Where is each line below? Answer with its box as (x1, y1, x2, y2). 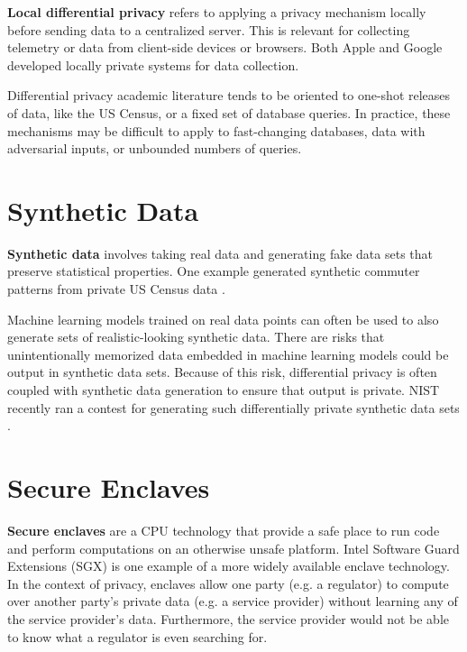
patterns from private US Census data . (7, 280, 225, 298)
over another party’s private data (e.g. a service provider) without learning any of (7, 592, 458, 611)
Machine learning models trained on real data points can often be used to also (7, 309, 439, 328)
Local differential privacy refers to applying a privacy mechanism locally (7, 3, 426, 21)
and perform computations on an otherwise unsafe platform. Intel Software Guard (7, 538, 460, 557)
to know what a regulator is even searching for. (7, 627, 268, 646)
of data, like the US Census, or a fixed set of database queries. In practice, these (7, 103, 451, 122)
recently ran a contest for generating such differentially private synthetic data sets (7, 398, 460, 417)
